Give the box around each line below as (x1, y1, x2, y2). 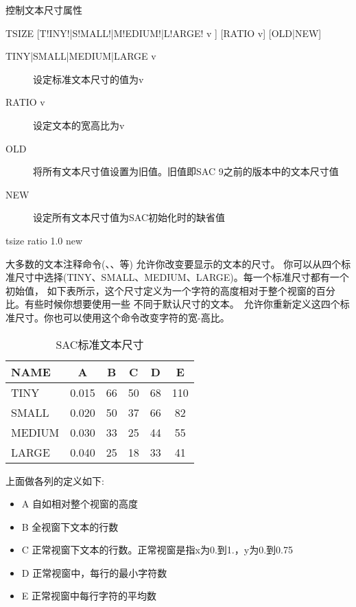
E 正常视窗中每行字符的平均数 (21, 588, 156, 603)
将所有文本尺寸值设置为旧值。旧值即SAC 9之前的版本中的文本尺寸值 (33, 164, 339, 179)
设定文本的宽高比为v (33, 117, 125, 132)
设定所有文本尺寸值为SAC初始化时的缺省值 (33, 210, 225, 225)
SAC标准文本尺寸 (56, 336, 144, 352)
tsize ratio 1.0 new (5, 233, 83, 247)
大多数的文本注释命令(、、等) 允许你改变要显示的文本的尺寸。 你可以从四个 (5, 256, 342, 271)
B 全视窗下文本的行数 (21, 519, 119, 534)
